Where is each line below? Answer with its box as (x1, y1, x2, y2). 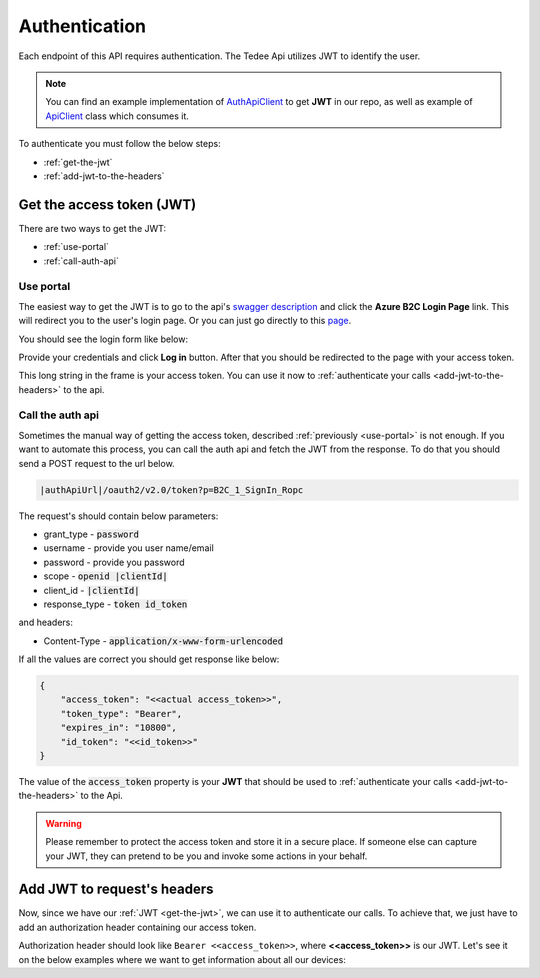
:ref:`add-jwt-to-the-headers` (43, 170, 165, 182)
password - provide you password (43, 556, 185, 568)
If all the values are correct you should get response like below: (18, 653, 280, 665)
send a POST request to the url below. (18, 457, 175, 469)
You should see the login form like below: (18, 333, 189, 345)
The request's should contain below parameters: (18, 510, 219, 522)
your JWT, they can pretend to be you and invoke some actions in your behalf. (45, 850, 368, 862)
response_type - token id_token (43, 598, 188, 610)
